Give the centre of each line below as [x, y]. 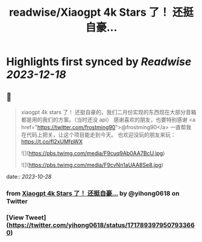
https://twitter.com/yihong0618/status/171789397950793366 [102, 225]
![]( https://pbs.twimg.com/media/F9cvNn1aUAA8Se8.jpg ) [92, 165]
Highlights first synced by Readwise [99, 62]
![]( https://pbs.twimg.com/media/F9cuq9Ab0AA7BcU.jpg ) [93, 153]
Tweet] [36, 217]
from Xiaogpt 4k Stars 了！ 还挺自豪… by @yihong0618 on [93, 193]
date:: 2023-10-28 [29, 177]
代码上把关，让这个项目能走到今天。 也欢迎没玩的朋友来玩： [101, 135]
